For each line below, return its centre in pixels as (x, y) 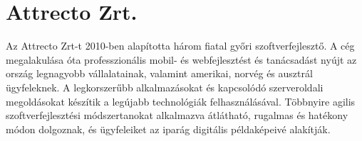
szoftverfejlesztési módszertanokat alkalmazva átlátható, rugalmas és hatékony (177, 115)
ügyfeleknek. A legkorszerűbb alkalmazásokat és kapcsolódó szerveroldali (165, 87)
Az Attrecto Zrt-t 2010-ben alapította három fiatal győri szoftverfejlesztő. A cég (180, 46)
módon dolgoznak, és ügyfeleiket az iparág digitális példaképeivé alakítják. (168, 129)
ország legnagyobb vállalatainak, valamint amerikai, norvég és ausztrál (159, 73)
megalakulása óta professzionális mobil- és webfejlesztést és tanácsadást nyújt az (181, 59)
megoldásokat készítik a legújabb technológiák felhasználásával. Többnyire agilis (181, 101)
